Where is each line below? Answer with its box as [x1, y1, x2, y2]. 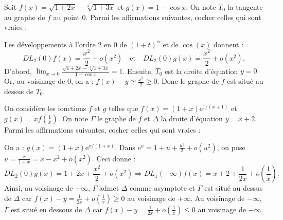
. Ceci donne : [92, 153, 136, 163]
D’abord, [4, 65, 32, 76]
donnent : [214, 39, 244, 49]
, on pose [217, 141, 245, 152]
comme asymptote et [130, 182, 196, 193]
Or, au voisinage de [4, 76, 65, 86]
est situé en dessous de [11, 204, 82, 214]
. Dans [115, 141, 135, 152]
